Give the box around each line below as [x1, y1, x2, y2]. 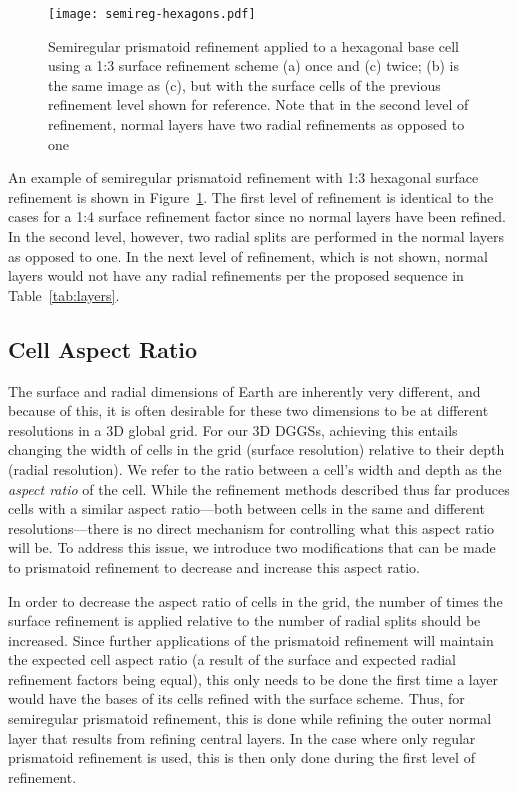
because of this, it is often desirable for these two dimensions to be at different [8, 400, 489, 421]
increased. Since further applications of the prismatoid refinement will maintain [8, 629, 494, 650]
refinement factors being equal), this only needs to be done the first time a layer [8, 668, 499, 689]
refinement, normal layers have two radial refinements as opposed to [48, 114, 465, 135]
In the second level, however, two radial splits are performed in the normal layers [8, 226, 504, 246]
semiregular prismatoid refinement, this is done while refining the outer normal [8, 708, 492, 729]
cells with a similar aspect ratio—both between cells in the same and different [8, 498, 485, 519]
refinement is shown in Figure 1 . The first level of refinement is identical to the [8, 186, 494, 207]
